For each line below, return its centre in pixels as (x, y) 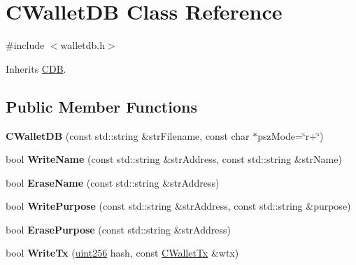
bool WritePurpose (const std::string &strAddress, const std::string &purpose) (178, 206)
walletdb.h (83, 45)
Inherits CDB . (36, 68)
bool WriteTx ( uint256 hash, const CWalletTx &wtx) (122, 253)
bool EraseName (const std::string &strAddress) (113, 182)
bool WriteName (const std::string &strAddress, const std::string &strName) (174, 159)
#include (25, 45)
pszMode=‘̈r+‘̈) (291, 135)
